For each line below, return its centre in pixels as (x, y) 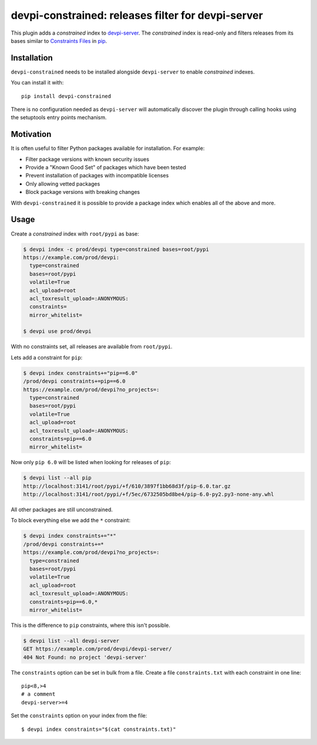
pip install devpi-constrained (66, 96)
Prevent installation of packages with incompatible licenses (97, 176)
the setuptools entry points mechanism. (59, 118)
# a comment (38, 694)
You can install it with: (37, 83)
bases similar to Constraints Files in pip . (59, 41)
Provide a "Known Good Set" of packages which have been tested (106, 167)
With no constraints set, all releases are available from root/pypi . (92, 347)
